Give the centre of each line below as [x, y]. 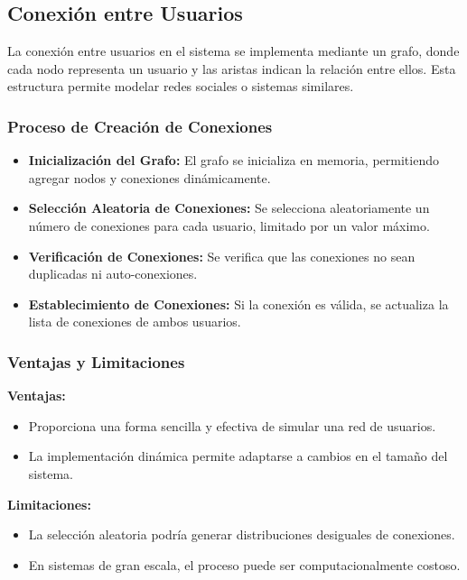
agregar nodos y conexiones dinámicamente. [149, 177]
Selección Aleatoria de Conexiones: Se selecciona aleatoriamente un [229, 208]
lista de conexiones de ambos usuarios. [135, 322]
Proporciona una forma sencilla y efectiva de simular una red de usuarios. [232, 425]
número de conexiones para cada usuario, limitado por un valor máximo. [229, 225]
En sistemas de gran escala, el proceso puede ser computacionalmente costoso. [244, 564]
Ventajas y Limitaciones [96, 361]
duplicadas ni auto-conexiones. [113, 274]
